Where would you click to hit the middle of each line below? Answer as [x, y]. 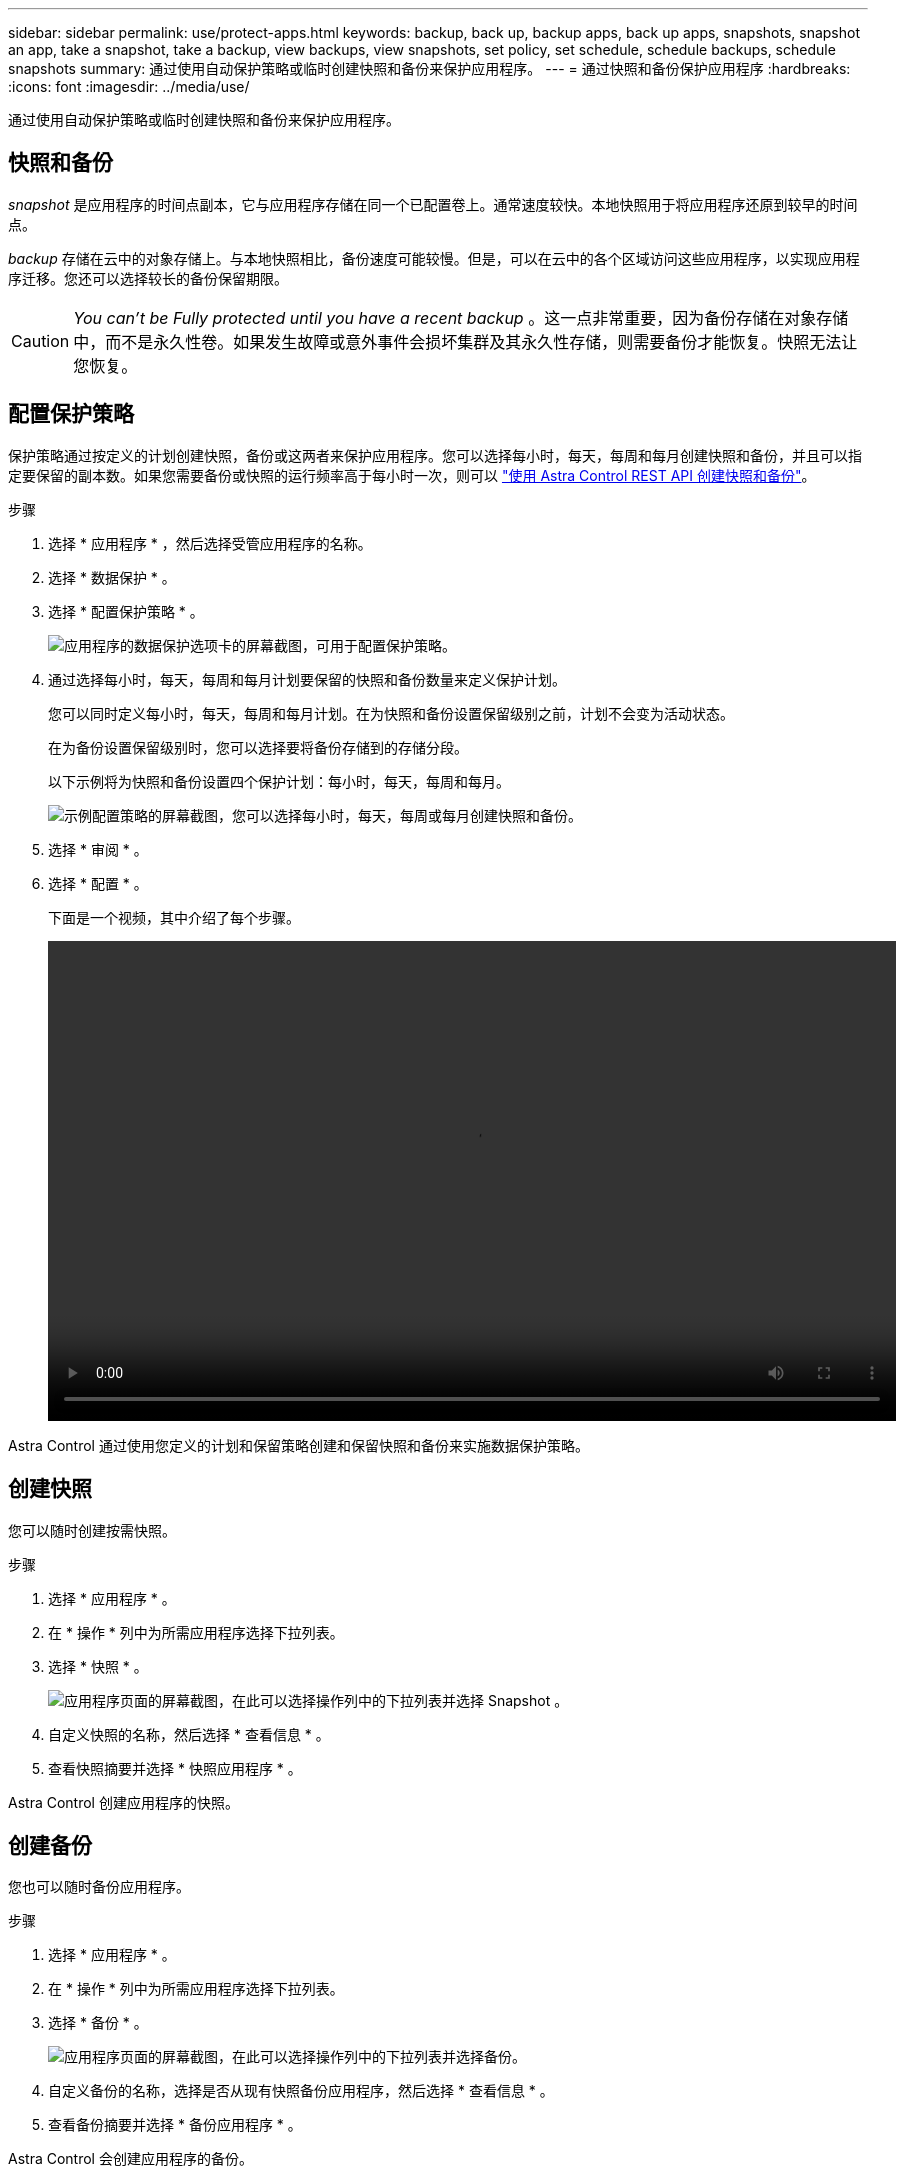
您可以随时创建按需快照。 [92, 1530]
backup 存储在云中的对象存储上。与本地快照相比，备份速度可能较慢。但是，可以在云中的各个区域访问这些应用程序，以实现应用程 [434, 258]
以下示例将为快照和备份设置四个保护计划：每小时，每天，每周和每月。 [279, 781]
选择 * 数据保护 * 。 [112, 577]
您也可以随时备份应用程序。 [99, 1887]
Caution [40, 340]
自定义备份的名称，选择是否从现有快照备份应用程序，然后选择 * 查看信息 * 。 [301, 2091]
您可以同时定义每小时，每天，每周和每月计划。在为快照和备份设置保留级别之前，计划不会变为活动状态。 [391, 713]
